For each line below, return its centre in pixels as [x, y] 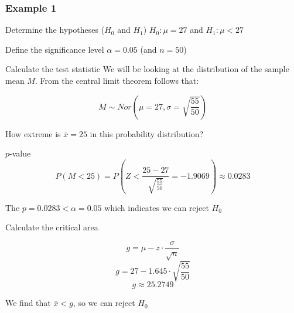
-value [20, 153]
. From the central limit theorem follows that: [117, 80]
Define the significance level [55, 49]
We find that [28, 303]
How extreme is [33, 133]
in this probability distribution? [147, 133]
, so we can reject [104, 303]
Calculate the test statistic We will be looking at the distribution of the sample [147, 69]
